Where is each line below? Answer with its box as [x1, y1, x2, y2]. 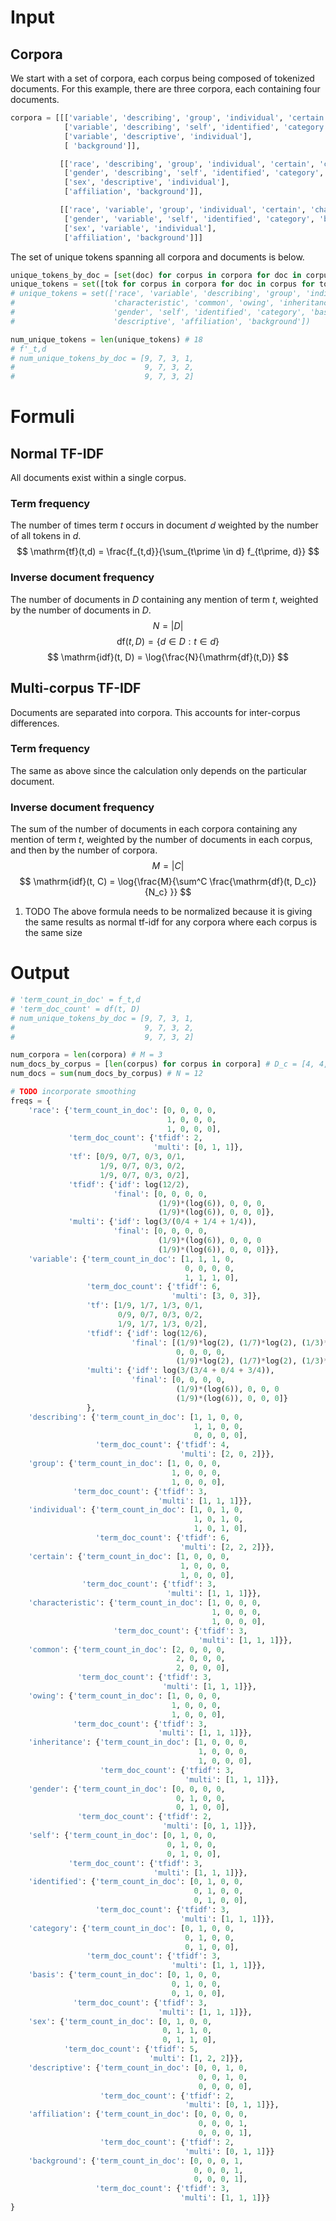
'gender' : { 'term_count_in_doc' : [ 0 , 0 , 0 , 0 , [28, 1784, 226, 1794]
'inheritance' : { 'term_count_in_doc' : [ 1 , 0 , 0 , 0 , [28, 1737, 248, 1748]
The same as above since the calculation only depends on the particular [10, 764, 308, 776]
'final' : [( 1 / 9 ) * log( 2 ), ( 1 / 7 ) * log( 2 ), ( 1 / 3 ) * [131, 1337, 329, 1348]
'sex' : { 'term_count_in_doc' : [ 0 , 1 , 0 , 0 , [28, 2016, 213, 2026]
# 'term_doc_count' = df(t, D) [10, 1004, 141, 1014]
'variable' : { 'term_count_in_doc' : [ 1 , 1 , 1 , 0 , [28, 1254, 235, 1264]
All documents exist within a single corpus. [10, 472, 187, 484]
